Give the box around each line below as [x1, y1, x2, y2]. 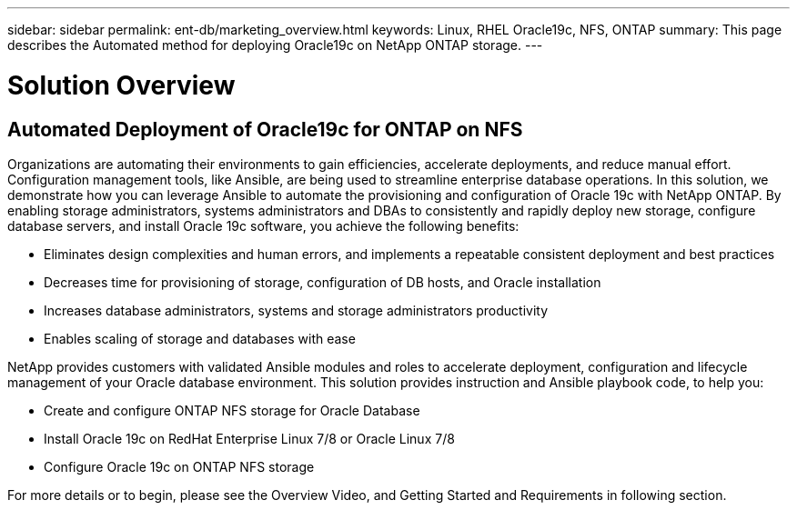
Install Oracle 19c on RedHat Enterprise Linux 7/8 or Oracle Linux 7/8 [44, 430, 455, 446]
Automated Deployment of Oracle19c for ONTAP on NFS [7, 117, 523, 141]
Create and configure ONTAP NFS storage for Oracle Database [44, 402, 420, 418]
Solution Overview [7, 69, 236, 101]
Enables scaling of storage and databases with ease [44, 330, 356, 346]
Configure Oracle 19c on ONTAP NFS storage [44, 458, 315, 475]
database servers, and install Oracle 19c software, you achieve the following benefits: [7, 217, 520, 234]
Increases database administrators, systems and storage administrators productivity [44, 302, 549, 318]
